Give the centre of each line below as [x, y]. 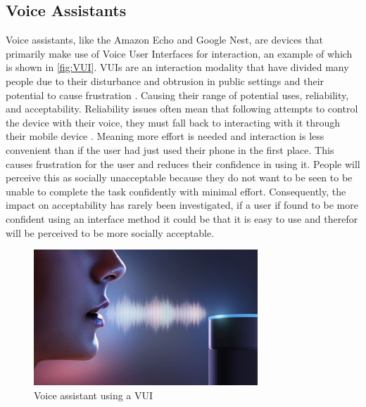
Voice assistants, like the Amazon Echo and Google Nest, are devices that [165, 40]
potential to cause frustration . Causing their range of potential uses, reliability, [177, 95]
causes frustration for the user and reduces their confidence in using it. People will [183, 163]
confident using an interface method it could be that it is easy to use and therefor [182, 218]
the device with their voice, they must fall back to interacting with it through [173, 122]
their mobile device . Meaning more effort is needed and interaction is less [165, 136]
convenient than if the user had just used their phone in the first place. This [170, 149]
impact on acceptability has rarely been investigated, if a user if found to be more [182, 205]
